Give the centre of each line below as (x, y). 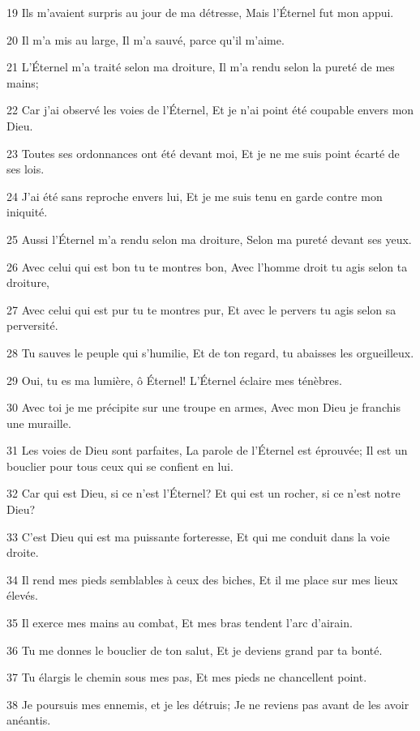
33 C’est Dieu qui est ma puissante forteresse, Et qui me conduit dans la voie (198, 536)
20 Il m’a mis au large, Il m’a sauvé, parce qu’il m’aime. (146, 39)
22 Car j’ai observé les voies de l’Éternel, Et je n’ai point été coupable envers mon (210, 110)
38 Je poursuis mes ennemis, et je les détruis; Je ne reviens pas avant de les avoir (208, 704)
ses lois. (26, 169)
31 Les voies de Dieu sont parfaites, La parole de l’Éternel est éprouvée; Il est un (207, 450)
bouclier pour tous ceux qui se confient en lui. (120, 466)
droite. (23, 552)
